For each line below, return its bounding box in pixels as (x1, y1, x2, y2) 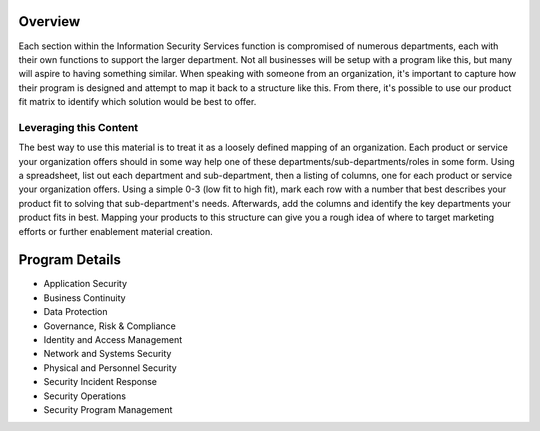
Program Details (18, 251, 122, 269)
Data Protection (43, 306, 109, 318)
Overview (18, 13, 81, 30)
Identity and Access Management (43, 334, 183, 346)
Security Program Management (43, 403, 173, 415)
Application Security (43, 278, 128, 290)
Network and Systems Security (43, 348, 172, 360)
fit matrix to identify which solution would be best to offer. (18, 96, 257, 108)
